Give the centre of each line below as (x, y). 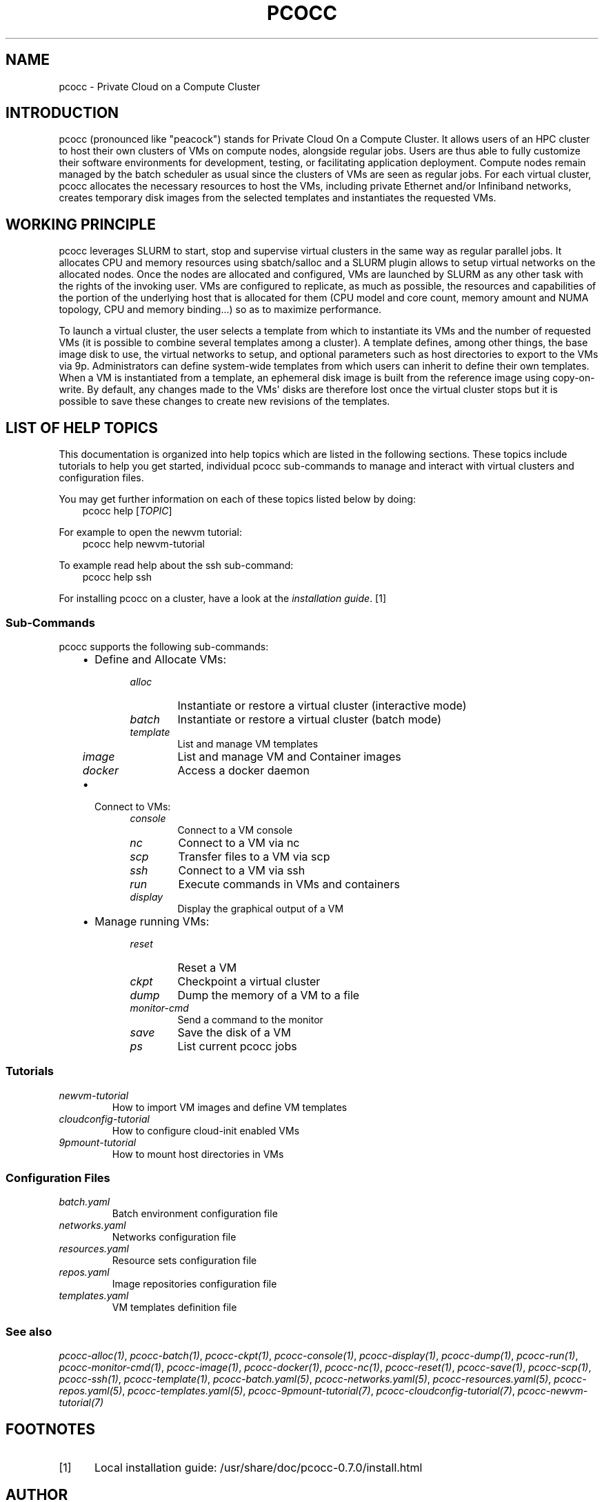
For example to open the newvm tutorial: (150, 532)
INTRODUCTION (62, 113)
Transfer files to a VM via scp (254, 856)
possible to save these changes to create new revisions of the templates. (224, 401)
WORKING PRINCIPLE (81, 224)
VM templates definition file (174, 1308)
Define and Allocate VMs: (161, 659)
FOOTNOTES (51, 1429)
